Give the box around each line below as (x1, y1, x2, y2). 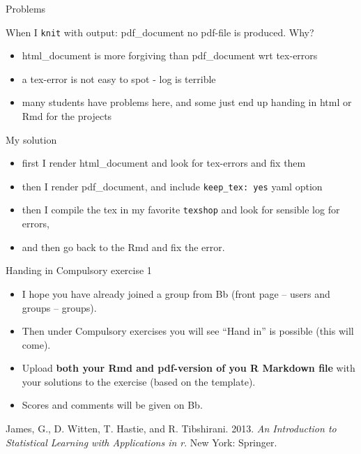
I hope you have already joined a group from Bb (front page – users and (22, 286, 330, 301)
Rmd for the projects (22, 109, 112, 123)
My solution (6, 132, 57, 146)
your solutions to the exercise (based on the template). (22, 374, 256, 388)
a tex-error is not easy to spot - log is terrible (22, 71, 216, 86)
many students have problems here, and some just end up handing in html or (22, 95, 352, 109)
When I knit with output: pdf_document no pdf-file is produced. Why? (6, 24, 314, 39)
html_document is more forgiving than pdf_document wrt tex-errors (22, 48, 318, 63)
